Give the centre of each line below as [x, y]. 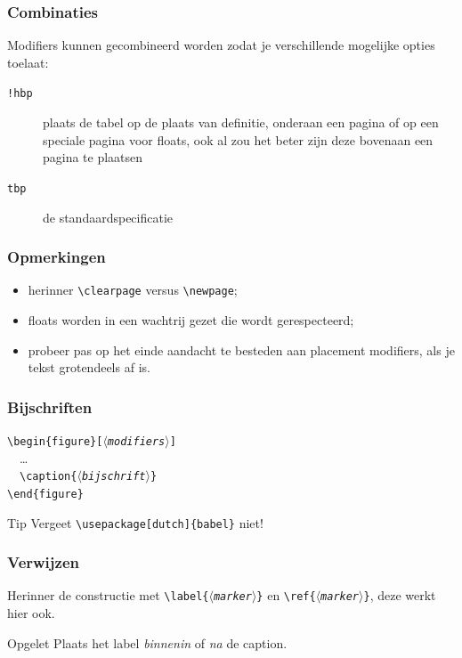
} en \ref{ [286, 595]
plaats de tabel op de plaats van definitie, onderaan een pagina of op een [241, 122]
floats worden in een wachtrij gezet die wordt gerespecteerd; [191, 319]
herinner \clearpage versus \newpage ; [133, 290]
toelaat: [28, 62]
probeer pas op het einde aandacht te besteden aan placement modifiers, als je [241, 349]
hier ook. [31, 613]
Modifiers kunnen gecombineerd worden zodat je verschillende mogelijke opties [221, 45]
